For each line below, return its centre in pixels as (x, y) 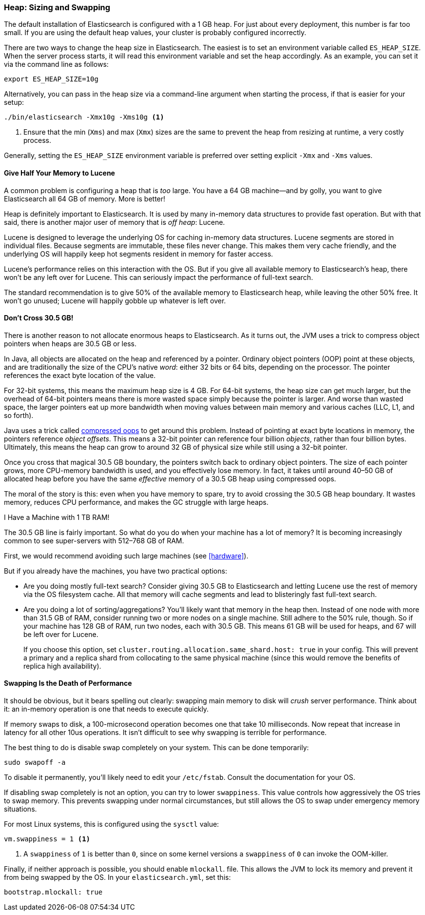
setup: (14, 102)
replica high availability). (62, 666)
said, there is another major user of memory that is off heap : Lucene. (115, 222)
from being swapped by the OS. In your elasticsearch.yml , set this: (117, 877)
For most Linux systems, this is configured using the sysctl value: (112, 824)
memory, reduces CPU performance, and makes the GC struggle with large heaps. (136, 502)
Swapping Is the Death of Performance (68, 683)
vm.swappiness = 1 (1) (47, 839)
